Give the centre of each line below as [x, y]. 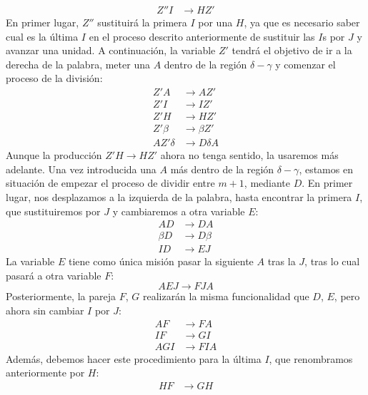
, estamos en [326, 169]
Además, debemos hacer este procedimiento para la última [134, 358]
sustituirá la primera [142, 22]
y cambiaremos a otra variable [179, 211]
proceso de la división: [54, 78]
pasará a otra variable [54, 275]
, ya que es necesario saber [302, 22]
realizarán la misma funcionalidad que [226, 296]
